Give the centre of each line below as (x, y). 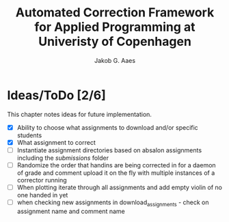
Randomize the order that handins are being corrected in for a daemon (117, 165)
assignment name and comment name (71, 211)
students (29, 135)
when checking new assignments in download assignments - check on (113, 203)
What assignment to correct (56, 142)
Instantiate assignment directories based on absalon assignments (109, 150)
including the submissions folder (63, 158)
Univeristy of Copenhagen (115, 42)
